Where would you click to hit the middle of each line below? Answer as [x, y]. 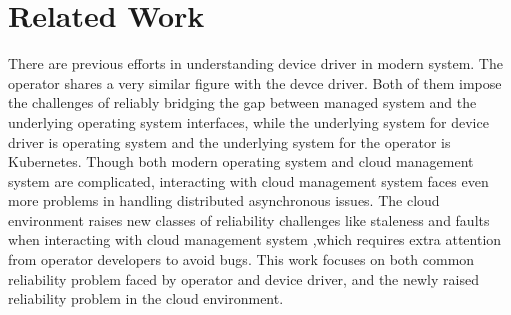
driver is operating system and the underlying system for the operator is [229, 141]
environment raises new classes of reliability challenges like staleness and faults [249, 219]
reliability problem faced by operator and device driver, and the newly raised [243, 278]
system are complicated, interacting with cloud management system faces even [248, 180]
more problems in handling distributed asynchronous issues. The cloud [224, 200]
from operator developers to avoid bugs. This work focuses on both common [241, 259]
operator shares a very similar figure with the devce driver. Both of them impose [255, 82]
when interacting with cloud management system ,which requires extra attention [255, 239]
